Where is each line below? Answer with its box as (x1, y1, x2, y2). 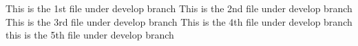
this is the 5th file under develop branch (6, 28, 174, 42)
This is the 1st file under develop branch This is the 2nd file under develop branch (6, 1, 352, 15)
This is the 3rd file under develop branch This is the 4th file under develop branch (6, 14, 352, 28)
